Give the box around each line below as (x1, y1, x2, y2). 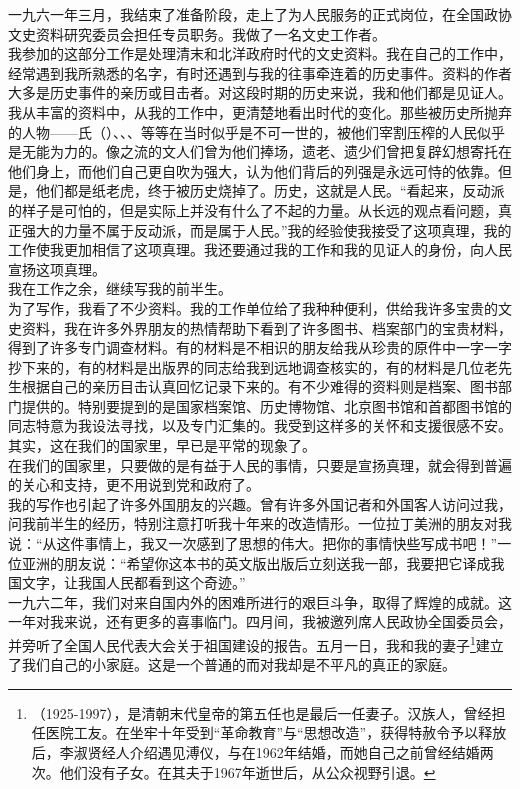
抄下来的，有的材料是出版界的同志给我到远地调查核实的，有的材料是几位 (8, 356, 484, 377)
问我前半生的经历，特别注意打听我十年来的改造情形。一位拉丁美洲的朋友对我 (8, 513, 512, 534)
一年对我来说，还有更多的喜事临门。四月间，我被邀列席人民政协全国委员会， (8, 611, 512, 632)
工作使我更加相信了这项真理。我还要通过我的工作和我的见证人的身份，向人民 (8, 239, 512, 260)
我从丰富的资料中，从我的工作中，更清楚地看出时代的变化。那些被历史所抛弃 (8, 101, 512, 122)
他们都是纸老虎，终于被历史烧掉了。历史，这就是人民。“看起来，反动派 (35, 180, 505, 201)
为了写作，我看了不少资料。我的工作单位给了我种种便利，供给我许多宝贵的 (8, 297, 498, 318)
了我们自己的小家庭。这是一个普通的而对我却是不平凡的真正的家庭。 (8, 654, 456, 675)
